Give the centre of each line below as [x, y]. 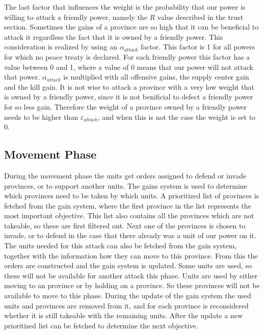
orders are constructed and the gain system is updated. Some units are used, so [128, 265]
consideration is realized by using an [61, 47]
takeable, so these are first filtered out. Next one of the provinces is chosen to [125, 225]
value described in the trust [200, 17]
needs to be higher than [41, 117]
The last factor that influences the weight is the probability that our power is [125, 7]
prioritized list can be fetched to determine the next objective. [101, 325]
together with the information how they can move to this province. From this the [131, 255]
